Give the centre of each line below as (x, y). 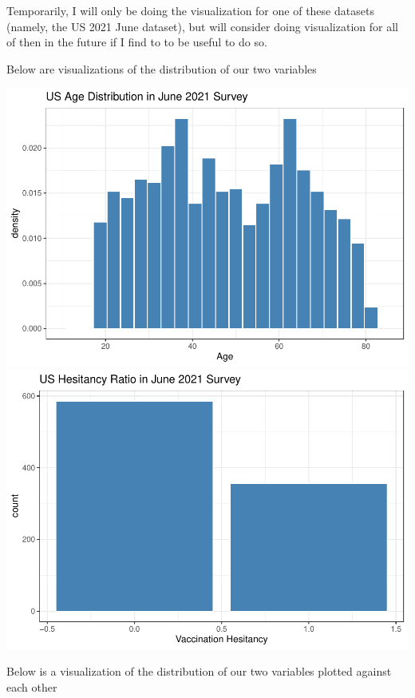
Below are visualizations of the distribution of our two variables (162, 68)
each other (32, 687)
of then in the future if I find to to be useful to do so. (137, 42)
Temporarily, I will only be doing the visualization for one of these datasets (190, 10)
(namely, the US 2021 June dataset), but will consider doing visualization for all (202, 26)
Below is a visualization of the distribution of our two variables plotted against (199, 671)
